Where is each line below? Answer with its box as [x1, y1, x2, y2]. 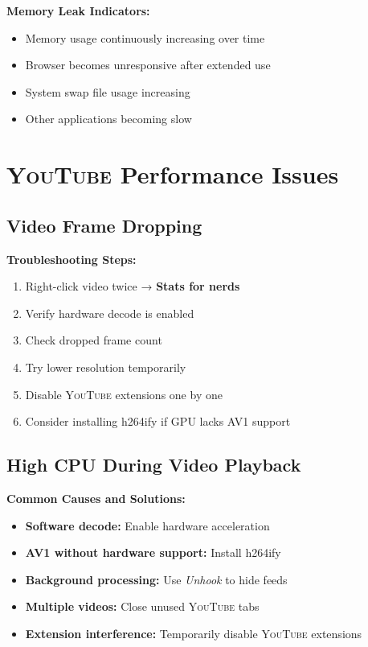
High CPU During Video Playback [6, 452, 301, 477]
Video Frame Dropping [6, 212, 202, 237]
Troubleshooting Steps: [6, 250, 137, 267]
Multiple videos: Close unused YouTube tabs [25, 598, 260, 615]
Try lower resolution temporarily [25, 358, 186, 375]
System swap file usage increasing [25, 83, 190, 100]
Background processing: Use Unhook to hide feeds [25, 571, 288, 587]
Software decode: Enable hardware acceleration [25, 517, 270, 534]
